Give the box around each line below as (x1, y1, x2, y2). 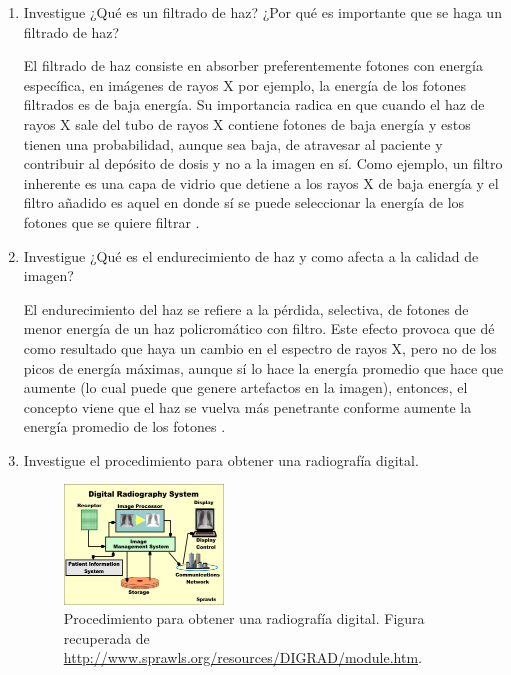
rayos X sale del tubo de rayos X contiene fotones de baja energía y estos (23, 113, 471, 134)
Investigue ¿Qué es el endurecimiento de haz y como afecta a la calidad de (23, 245, 479, 266)
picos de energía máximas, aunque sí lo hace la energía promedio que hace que (23, 357, 504, 378)
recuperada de (63, 627, 150, 648)
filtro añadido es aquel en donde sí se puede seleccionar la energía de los (23, 192, 465, 213)
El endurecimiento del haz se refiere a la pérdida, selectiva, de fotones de (23, 298, 469, 319)
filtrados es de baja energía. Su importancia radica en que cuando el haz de (23, 94, 485, 115)
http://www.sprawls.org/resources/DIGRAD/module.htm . (63, 647, 422, 668)
